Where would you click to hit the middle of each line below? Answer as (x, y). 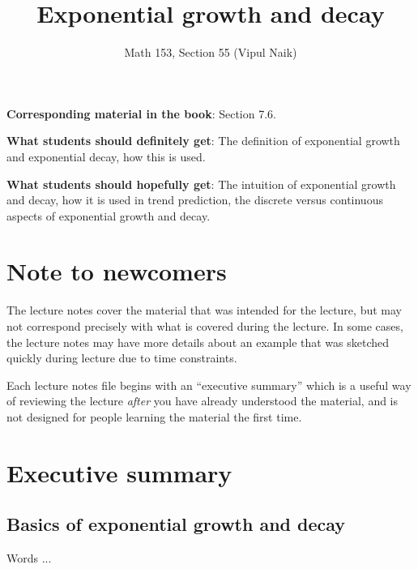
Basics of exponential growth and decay (176, 524)
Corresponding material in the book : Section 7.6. (141, 113)
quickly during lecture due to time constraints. (122, 358)
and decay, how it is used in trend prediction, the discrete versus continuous (195, 200)
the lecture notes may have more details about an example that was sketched (198, 342)
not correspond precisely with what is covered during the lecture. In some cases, (205, 326)
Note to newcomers (117, 271)
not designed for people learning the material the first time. (154, 416)
